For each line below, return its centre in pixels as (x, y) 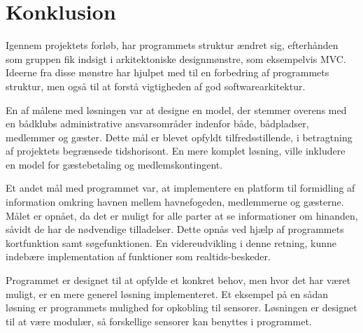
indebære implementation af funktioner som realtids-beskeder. (138, 256)
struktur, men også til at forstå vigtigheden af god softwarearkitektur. (156, 86)
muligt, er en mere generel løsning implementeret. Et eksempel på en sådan (167, 293)
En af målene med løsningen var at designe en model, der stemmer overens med (176, 109)
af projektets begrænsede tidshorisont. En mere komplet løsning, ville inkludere (176, 151)
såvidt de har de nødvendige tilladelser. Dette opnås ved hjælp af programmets (175, 229)
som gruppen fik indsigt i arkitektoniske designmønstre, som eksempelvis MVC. (176, 58)
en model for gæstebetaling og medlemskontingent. (114, 164)
